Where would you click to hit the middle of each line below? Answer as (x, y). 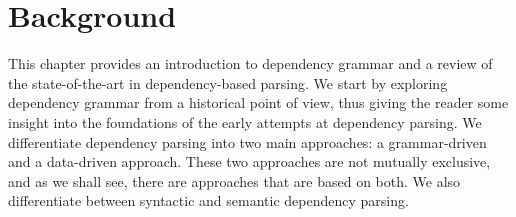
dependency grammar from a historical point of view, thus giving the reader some (258, 102)
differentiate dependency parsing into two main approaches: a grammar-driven (247, 141)
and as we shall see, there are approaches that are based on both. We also (234, 180)
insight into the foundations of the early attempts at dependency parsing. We (245, 121)
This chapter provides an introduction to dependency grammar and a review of (250, 63)
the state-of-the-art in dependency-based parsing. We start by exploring (228, 82)
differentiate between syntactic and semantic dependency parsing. (208, 200)
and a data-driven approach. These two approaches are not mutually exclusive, (249, 161)
